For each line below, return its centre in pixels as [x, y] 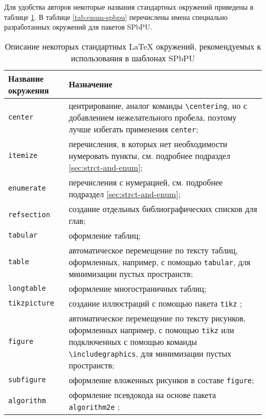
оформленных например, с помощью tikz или [151, 330]
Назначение [91, 84]
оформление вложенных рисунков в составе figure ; [161, 380]
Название [26, 78]
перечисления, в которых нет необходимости [148, 144]
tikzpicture [31, 303]
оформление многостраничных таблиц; [138, 288]
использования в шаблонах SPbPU [133, 58]
